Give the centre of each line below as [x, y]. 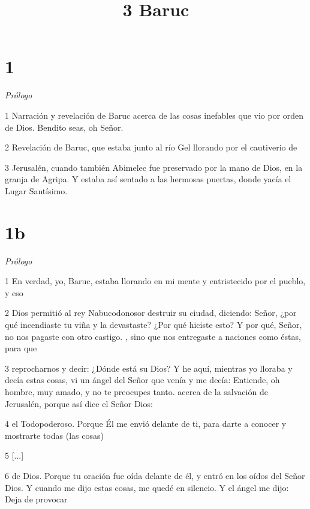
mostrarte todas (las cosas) [54, 435]
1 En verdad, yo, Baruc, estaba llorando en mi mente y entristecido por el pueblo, [155, 281]
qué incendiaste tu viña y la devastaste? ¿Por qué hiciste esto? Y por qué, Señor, [154, 324]
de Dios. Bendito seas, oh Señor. [64, 127]
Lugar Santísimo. [36, 190]
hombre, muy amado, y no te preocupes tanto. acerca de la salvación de [136, 391]
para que [21, 348]
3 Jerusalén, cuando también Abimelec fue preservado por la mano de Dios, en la [154, 167]
